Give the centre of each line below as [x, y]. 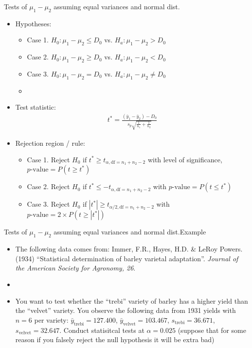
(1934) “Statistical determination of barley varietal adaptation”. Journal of [127, 258]
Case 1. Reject [48, 159]
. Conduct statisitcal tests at [102, 330]
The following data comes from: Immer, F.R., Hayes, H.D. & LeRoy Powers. [129, 249]
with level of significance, [185, 159]
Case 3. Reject [48, 204]
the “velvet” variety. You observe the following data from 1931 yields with [126, 310]
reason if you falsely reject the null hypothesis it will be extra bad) [115, 339]
